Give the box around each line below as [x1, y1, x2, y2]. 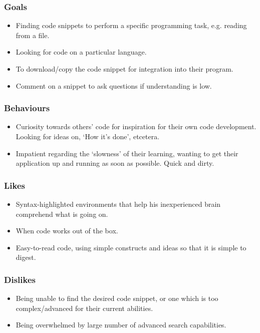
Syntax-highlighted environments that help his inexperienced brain [16, 199, 221, 209]
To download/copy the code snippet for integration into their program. [16, 64, 233, 74]
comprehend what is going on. [16, 208, 108, 219]
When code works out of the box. [16, 225, 118, 236]
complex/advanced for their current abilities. [16, 302, 153, 313]
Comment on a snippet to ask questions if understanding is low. [16, 80, 212, 91]
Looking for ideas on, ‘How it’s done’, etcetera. [16, 131, 160, 141]
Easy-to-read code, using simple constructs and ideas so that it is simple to [16, 242, 246, 252]
